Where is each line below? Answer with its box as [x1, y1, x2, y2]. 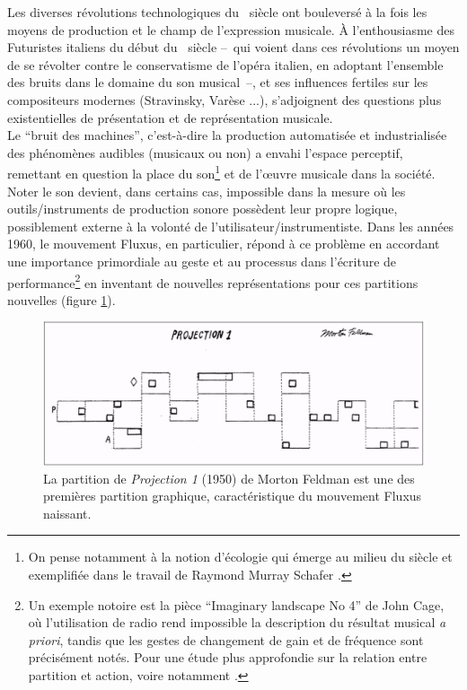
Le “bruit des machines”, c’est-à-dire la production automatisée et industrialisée [7, 126, 447, 144]
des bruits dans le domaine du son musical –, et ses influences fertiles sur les [7, 73, 428, 92]
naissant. [43, 503, 92, 522]
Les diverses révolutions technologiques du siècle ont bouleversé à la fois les [7, 3, 427, 21]
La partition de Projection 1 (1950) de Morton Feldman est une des [43, 468, 415, 487]
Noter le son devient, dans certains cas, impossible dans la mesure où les [7, 181, 406, 200]
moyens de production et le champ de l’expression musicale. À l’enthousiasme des [7, 20, 454, 39]
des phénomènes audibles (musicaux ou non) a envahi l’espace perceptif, [7, 143, 403, 162]
